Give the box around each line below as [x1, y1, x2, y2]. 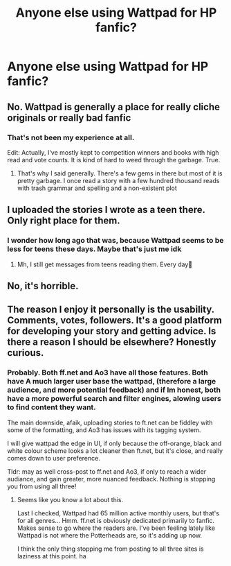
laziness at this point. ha [17, 551, 86, 560]
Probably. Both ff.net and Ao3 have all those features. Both [7, 368, 209, 377]
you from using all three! [7, 482, 77, 490]
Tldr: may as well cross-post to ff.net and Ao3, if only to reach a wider [7, 467, 206, 476]
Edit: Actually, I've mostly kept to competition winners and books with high [7, 148, 219, 157]
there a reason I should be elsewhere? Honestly [7, 336, 216, 348]
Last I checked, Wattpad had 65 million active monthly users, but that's [17, 508, 220, 517]
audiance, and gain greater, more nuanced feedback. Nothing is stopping [7, 474, 216, 483]
